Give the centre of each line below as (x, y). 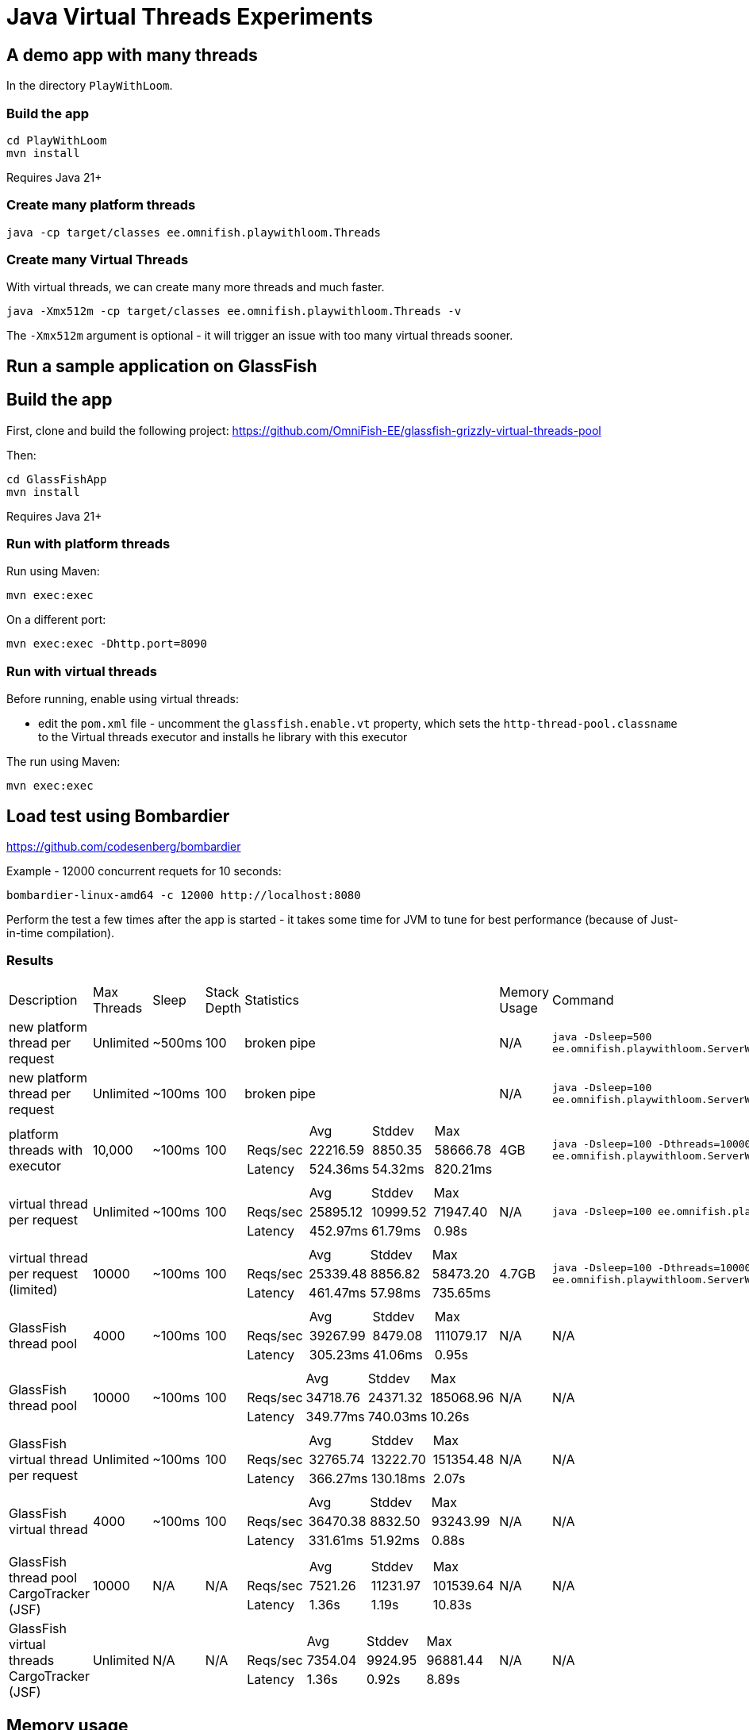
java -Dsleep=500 (602, 1036)
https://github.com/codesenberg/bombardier (124, 847)
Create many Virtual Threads (98, 260)
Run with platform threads (88, 544)
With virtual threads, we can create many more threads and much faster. (196, 287)
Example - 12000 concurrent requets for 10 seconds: (144, 871)
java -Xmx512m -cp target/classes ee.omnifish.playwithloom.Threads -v (234, 311)
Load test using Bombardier (118, 816)
